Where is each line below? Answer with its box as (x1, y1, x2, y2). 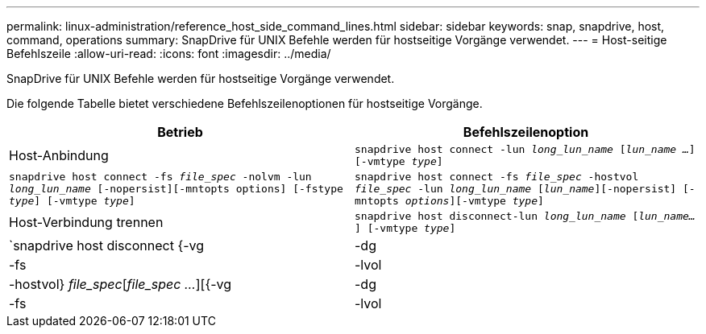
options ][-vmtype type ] (405, 195, 544, 207)
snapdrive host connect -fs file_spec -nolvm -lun (9, 171, 312, 183)
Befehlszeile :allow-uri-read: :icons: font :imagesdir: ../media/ (6, 47, 331, 60)
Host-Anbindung (9, 147, 109, 163)
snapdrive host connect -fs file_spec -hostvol (355, 171, 639, 183)
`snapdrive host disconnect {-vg (9, 237, 205, 254)
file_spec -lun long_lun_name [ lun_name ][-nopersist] (355, 183, 677, 195)
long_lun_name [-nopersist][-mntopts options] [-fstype (9, 183, 343, 195)
